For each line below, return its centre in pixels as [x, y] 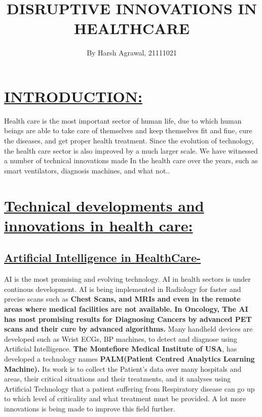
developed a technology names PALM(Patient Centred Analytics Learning [129, 358]
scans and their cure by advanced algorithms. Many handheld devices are [128, 329]
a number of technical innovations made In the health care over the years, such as [131, 160]
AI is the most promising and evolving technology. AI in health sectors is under [127, 279]
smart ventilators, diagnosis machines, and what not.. [87, 170]
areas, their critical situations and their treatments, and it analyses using [118, 379]
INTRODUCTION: [73, 96]
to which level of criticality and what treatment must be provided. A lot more [125, 398]
